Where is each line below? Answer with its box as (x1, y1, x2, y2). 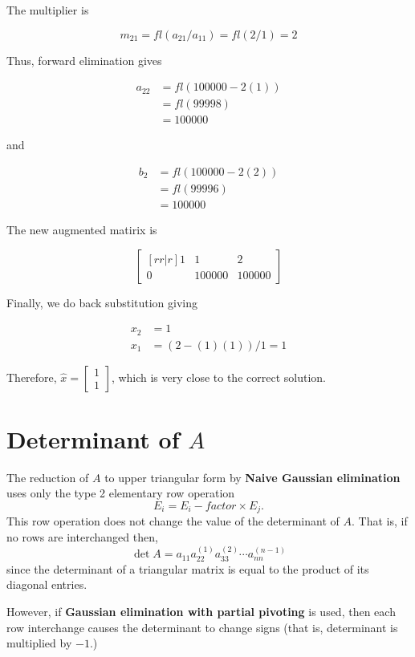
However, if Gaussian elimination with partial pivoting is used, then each (6, 603, 396, 620)
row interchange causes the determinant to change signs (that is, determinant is (6, 618, 398, 635)
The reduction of (6, 468, 89, 485)
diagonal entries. (6, 576, 87, 593)
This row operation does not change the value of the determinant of (6, 513, 340, 529)
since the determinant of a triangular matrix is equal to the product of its (6, 560, 369, 577)
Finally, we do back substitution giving (6, 294, 197, 310)
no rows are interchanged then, (6, 529, 158, 545)
